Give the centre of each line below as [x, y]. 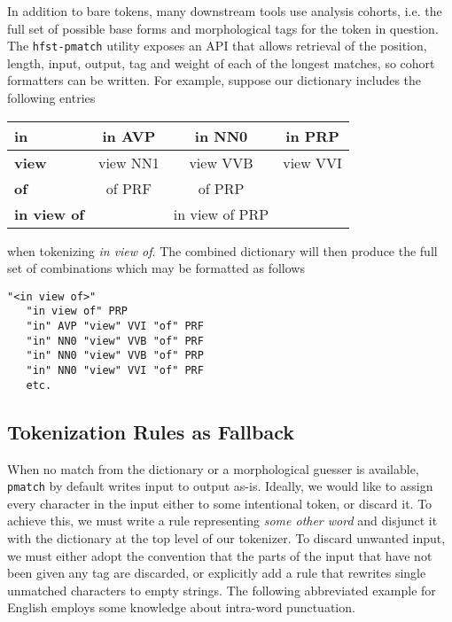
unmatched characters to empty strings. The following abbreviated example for [222, 590]
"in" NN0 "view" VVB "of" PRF [115, 341]
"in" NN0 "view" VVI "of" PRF [115, 371]
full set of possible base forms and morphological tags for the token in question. [223, 28]
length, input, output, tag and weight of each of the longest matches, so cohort [221, 62]
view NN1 [129, 162]
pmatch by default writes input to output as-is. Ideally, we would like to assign [220, 486]
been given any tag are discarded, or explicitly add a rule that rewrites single [217, 573]
